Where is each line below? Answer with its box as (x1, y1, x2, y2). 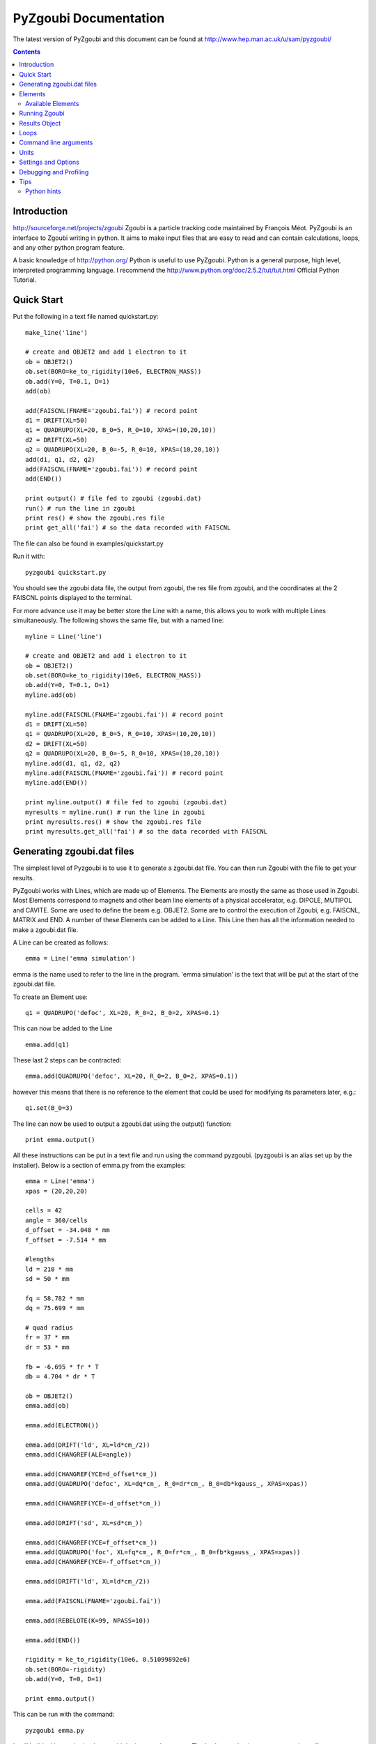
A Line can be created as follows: (13, 938, 109, 947)
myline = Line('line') (25, 632, 103, 640)
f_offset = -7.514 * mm (25, 1235, 107, 1244)
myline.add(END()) (25, 779, 88, 787)
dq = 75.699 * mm (25, 1305, 84, 1312)
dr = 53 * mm (25, 1343, 70, 1351)
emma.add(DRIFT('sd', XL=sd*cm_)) (25, 1519, 143, 1527)
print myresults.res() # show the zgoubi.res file (25, 818, 202, 826)
